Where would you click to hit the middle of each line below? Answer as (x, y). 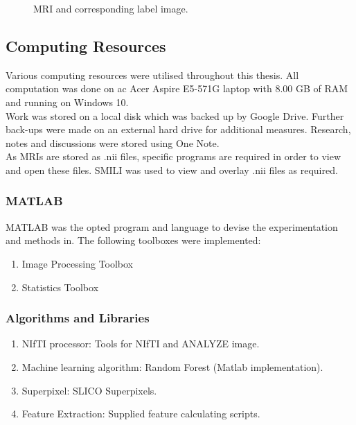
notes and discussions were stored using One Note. (113, 142)
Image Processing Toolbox (78, 263)
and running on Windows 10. (67, 102)
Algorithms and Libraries (78, 318)
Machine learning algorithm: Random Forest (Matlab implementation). (172, 366)
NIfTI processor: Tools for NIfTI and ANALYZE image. (141, 344)
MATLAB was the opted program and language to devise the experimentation (172, 226)
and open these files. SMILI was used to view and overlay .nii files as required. (172, 170)
